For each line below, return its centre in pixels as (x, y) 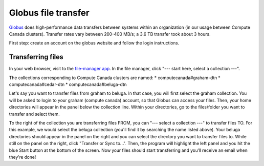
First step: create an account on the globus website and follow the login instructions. (94, 43)
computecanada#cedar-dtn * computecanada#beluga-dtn (68, 84)
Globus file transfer (49, 13)
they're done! (22, 157)
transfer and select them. (34, 114)
